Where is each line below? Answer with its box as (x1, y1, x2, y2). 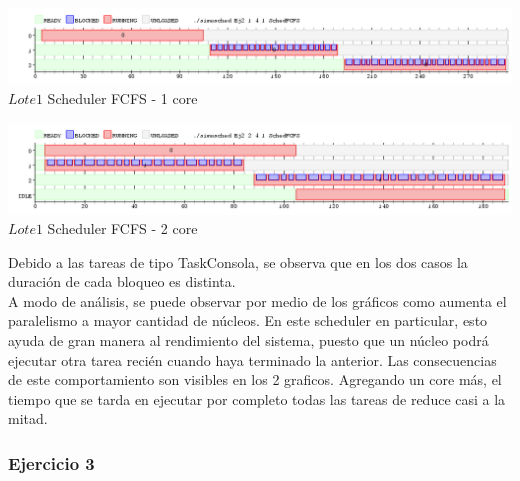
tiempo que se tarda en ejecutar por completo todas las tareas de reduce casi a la (8, 388, 506, 409)
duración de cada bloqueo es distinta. (8, 271, 236, 292)
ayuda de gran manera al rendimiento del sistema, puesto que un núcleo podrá (8, 330, 489, 351)
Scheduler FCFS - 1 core (47, 88, 198, 109)
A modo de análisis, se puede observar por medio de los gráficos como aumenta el (8, 290, 507, 311)
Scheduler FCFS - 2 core (47, 218, 198, 239)
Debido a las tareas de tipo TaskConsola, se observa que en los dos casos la (8, 251, 468, 272)
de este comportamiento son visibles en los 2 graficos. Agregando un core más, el (8, 369, 502, 390)
